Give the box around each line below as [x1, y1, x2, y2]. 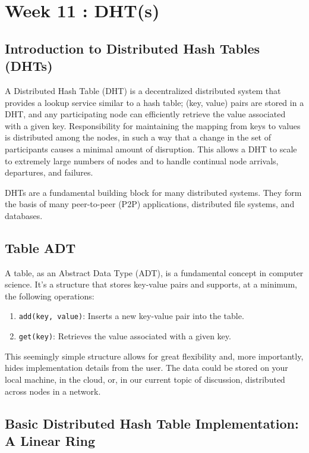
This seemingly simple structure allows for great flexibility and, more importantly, [5, 349, 304, 362]
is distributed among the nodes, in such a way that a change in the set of [5, 131, 272, 143]
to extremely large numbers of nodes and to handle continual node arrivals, [5, 154, 279, 167]
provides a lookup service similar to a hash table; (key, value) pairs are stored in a [5, 96, 304, 108]
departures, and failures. [5, 166, 93, 179]
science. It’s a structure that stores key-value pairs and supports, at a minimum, [5, 278, 297, 290]
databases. [5, 209, 43, 221]
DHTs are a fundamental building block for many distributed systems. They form [5, 186, 302, 198]
